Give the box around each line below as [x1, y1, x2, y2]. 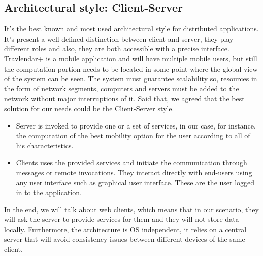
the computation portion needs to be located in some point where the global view [4, 63, 258, 74]
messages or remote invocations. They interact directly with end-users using [16, 167, 252, 177]
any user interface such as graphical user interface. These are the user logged [16, 177, 255, 187]
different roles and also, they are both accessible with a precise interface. [4, 43, 229, 54]
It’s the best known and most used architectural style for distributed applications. [4, 23, 259, 34]
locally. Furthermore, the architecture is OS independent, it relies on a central [4, 223, 247, 234]
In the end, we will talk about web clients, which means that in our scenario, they [4, 204, 259, 214]
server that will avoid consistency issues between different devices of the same [4, 234, 245, 244]
